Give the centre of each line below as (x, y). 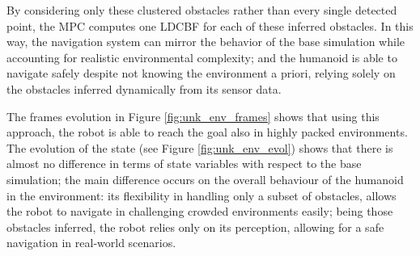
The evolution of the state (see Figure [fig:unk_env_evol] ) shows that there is (200, 147)
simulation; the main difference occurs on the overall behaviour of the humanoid (205, 179)
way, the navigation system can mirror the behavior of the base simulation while (206, 42)
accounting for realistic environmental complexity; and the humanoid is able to (202, 57)
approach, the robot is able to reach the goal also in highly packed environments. (207, 132)
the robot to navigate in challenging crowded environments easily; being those (200, 211)
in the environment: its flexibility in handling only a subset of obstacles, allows (202, 195)
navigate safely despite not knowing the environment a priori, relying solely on (201, 73)
